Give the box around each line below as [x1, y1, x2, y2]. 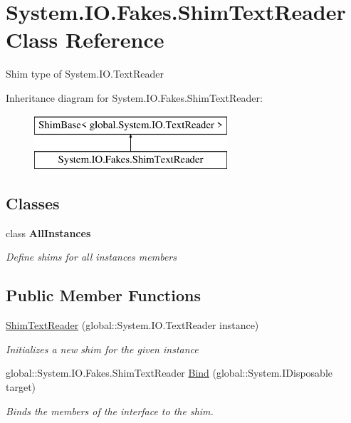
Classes [6, 192, 60, 214]
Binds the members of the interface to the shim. [6, 403, 214, 418]
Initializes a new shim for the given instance [6, 341, 199, 356]
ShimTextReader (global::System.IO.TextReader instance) [6, 318, 259, 333]
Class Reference [6, 25, 164, 54]
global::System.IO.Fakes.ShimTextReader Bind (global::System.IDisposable [6, 365, 332, 380]
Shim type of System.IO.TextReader [6, 66, 164, 81]
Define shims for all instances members [6, 249, 177, 264]
